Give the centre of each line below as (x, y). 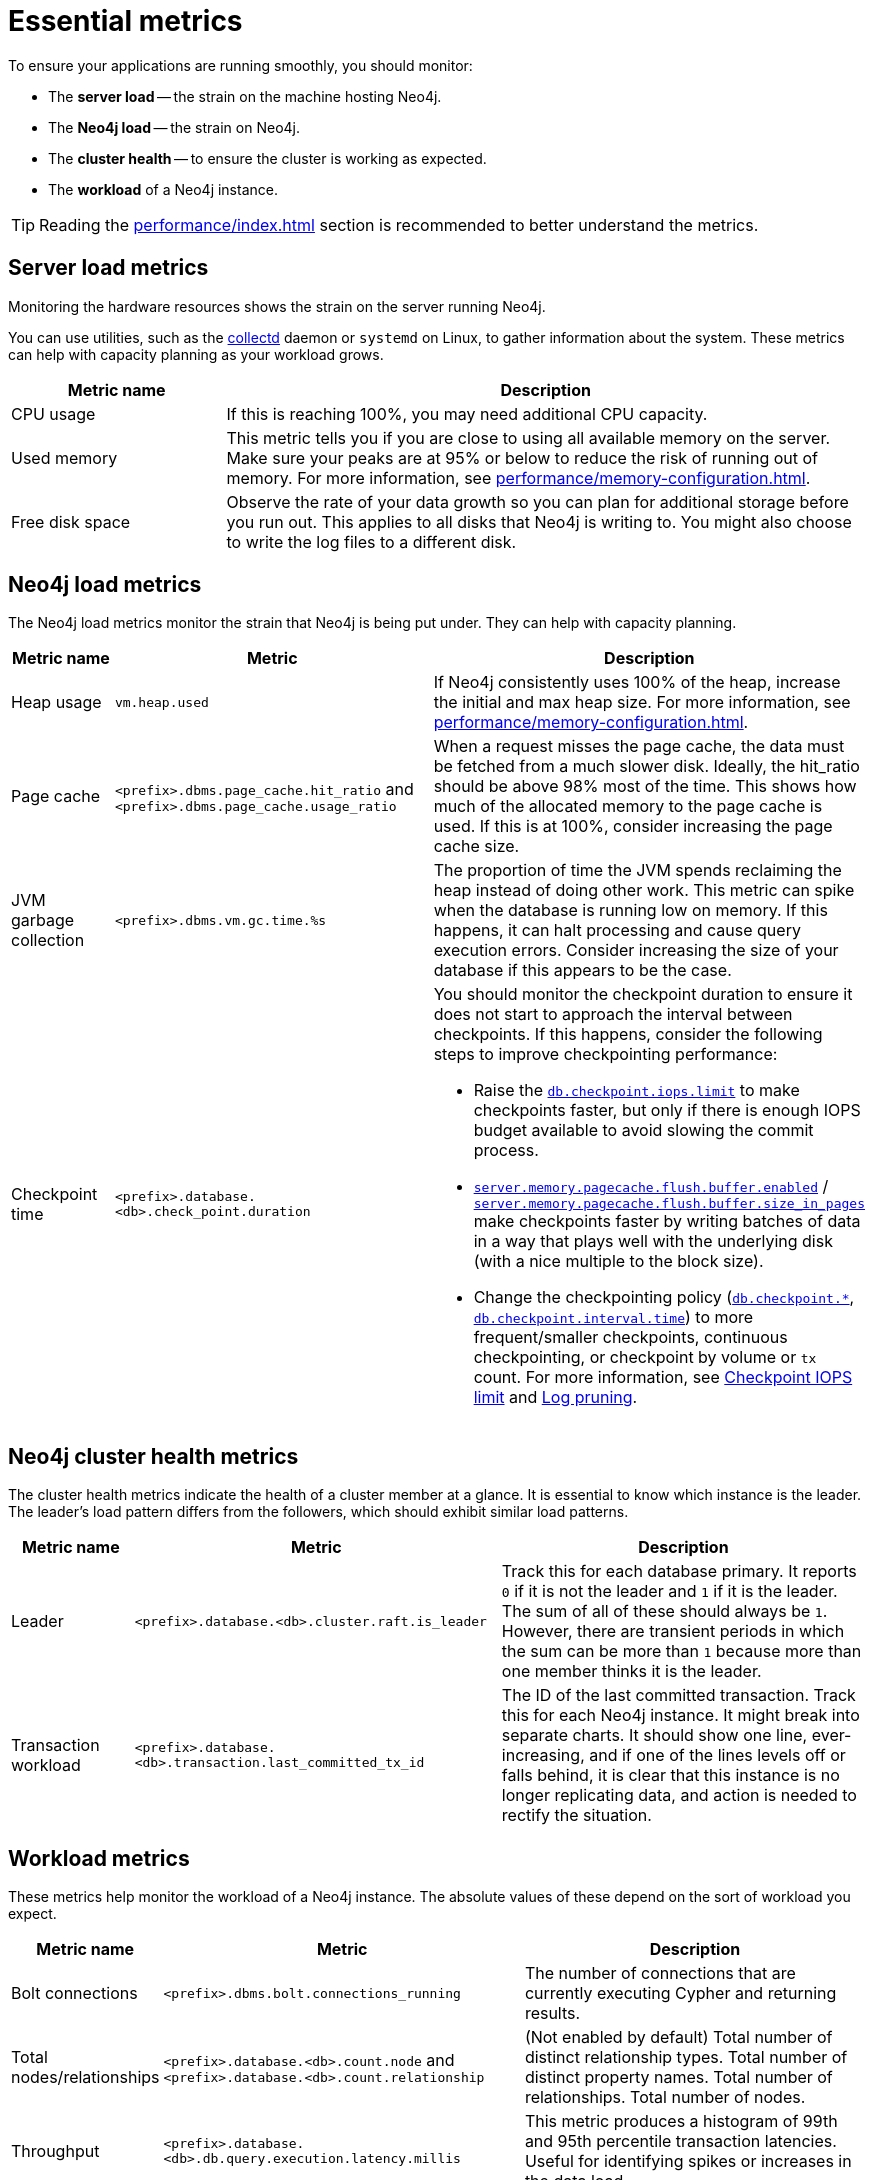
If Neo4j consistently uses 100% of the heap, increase (637, 682)
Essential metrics (125, 21)
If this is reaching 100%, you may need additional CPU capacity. (467, 413)
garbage (43, 920)
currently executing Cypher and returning (680, 1993)
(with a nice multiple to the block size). (618, 1261)
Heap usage (56, 702)
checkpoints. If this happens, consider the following (628, 1034)
